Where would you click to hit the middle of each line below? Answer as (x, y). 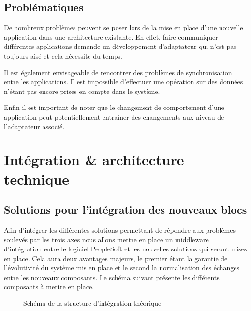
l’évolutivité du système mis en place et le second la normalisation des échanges (122, 268)
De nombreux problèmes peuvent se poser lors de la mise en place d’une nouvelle (124, 27)
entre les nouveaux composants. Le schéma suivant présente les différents (112, 277)
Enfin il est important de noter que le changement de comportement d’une (114, 107)
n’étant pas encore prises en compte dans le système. (82, 91)
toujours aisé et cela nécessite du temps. (63, 55)
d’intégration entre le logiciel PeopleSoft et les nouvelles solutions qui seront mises (125, 249)
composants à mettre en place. (49, 287)
